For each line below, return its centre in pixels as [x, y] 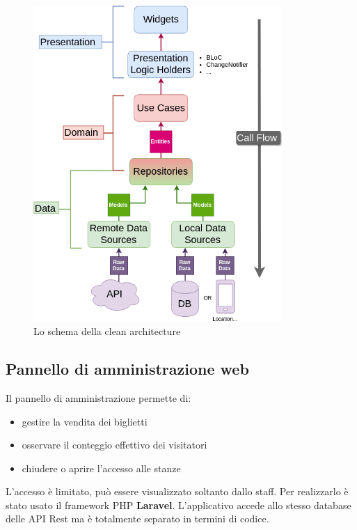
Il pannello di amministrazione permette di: [98, 397]
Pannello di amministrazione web [127, 369]
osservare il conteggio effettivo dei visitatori [114, 445]
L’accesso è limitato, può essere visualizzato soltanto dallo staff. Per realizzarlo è [177, 491]
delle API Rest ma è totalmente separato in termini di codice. [137, 519]
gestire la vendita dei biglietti [85, 421]
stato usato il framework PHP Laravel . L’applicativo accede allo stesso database [178, 505]
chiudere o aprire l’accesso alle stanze [101, 468]
